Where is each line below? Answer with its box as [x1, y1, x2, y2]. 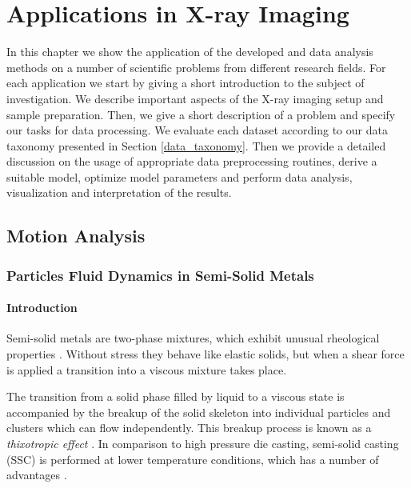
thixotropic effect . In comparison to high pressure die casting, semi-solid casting [6, 435, 399, 452]
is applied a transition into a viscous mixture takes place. [6, 361, 287, 378]
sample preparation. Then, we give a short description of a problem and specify [6, 106, 396, 122]
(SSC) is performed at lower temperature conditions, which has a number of [6, 450, 379, 467]
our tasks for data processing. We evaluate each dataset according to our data [6, 122, 388, 138]
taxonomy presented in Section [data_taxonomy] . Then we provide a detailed [6, 137, 386, 154]
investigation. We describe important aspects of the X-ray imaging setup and [6, 90, 384, 106]
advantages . [6, 466, 67, 483]
